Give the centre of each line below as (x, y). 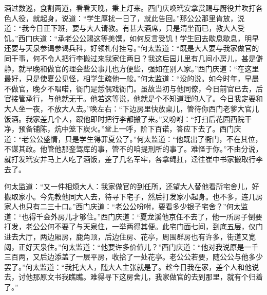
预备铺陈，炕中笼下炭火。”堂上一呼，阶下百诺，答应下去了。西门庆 (130, 129)
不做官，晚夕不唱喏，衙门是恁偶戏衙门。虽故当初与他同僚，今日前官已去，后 (133, 88)
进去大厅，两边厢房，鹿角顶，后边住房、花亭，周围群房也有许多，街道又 (126, 237)
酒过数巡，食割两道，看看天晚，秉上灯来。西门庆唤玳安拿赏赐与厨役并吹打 (130, 8)
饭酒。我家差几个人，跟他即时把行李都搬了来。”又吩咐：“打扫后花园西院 (125, 118)
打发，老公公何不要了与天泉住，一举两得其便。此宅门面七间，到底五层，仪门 (133, 226)
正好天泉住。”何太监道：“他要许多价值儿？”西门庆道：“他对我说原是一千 (138, 246)
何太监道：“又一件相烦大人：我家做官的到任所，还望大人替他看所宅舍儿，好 (132, 186)
